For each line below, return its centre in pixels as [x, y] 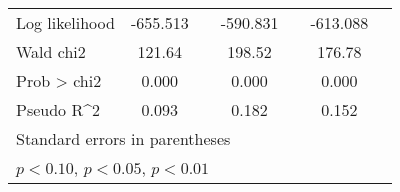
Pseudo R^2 [58, 109]
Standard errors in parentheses [123, 138]
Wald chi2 [51, 51]
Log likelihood [65, 22]
